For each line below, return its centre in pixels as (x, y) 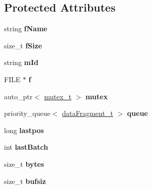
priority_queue (27, 113)
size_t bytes (24, 164)
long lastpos (24, 130)
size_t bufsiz (25, 181)
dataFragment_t (88, 113)
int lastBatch (26, 147)
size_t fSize (23, 45)
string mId (21, 62)
